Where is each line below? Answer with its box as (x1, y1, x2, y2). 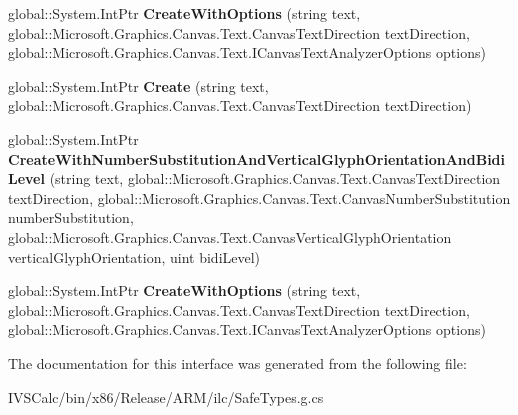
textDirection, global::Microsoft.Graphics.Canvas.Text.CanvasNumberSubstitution (8, 187, 511, 208)
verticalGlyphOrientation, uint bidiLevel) (8, 246, 261, 267)
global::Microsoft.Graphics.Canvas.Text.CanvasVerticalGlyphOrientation (8, 226, 452, 247)
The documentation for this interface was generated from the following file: (8, 352, 467, 373)
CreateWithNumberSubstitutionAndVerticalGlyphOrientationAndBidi (8, 148, 506, 169)
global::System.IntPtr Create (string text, (8, 75, 269, 96)
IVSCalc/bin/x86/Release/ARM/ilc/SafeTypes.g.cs (8, 386, 324, 407)
